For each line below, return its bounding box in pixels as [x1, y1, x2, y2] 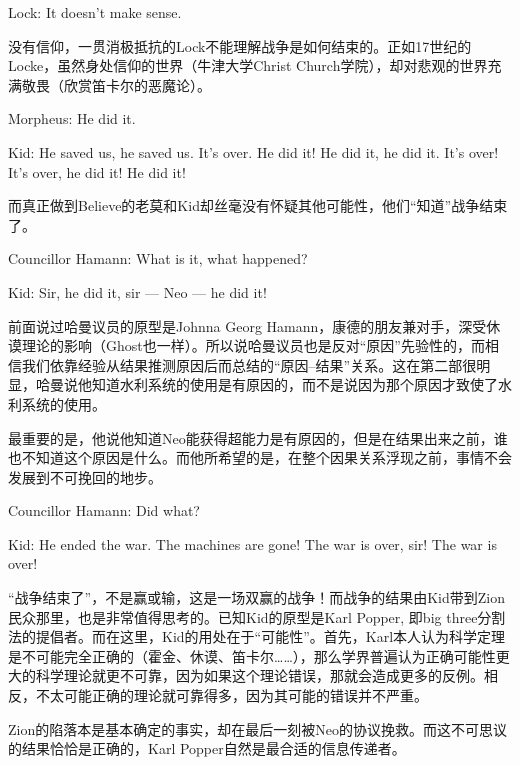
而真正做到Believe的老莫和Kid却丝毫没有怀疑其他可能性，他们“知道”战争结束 [8, 195, 508, 216]
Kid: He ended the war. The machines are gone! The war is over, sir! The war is [8, 533, 497, 554]
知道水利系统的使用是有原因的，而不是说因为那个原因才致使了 [91, 374, 498, 395]
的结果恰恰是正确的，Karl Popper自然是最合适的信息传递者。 [8, 738, 406, 759]
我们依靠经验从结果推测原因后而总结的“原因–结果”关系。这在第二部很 [21, 354, 477, 375]
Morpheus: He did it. [8, 108, 136, 129]
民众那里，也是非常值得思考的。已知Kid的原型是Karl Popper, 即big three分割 [8, 606, 506, 627]
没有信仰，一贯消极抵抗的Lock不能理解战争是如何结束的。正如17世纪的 [8, 35, 472, 56]
